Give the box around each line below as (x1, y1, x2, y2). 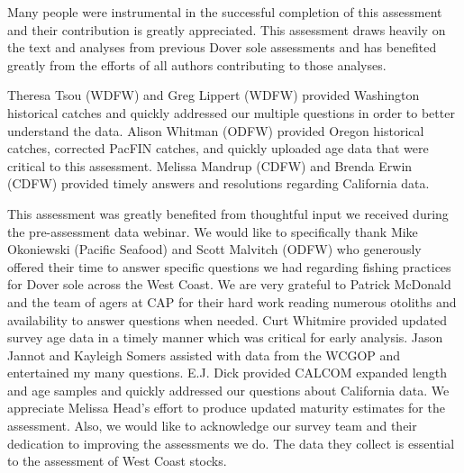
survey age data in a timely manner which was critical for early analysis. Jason (7, 328, 443, 347)
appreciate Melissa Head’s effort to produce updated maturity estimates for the (7, 398, 445, 417)
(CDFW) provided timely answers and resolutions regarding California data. (7, 174, 430, 193)
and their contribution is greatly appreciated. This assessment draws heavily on (7, 20, 446, 39)
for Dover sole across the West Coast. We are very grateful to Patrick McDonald (7, 275, 451, 294)
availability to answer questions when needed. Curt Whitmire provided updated (7, 310, 448, 329)
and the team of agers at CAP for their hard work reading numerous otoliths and (7, 292, 457, 311)
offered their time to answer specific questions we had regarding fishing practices (7, 257, 451, 276)
